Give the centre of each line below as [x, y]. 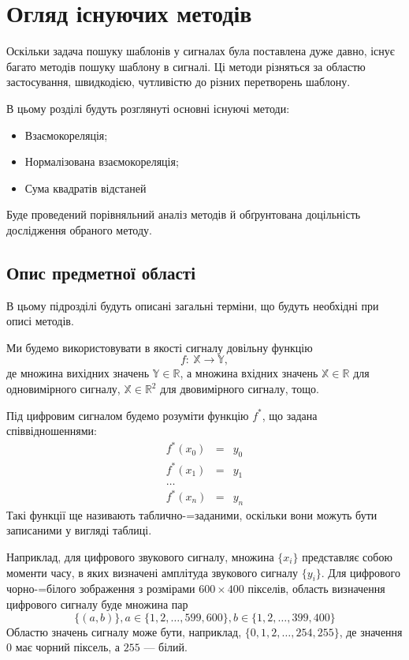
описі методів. [40, 321]
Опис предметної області [101, 272]
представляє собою [347, 557]
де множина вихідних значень [78, 373]
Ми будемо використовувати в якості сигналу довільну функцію [160, 347]
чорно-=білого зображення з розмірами [101, 589]
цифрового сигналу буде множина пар [97, 604]
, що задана [290, 415]
